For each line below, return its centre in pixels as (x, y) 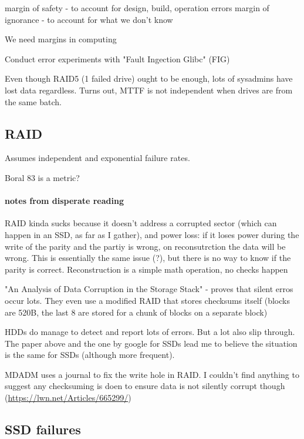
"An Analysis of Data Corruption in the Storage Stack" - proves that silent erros (149, 289)
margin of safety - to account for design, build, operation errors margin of (137, 8)
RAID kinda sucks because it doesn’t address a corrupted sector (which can (141, 223)
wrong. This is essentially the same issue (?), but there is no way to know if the (148, 258)
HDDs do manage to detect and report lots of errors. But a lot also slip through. (150, 332)
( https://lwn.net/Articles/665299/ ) (68, 398)
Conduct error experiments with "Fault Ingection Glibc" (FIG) (117, 58)
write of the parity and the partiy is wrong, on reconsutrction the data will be (145, 246)
